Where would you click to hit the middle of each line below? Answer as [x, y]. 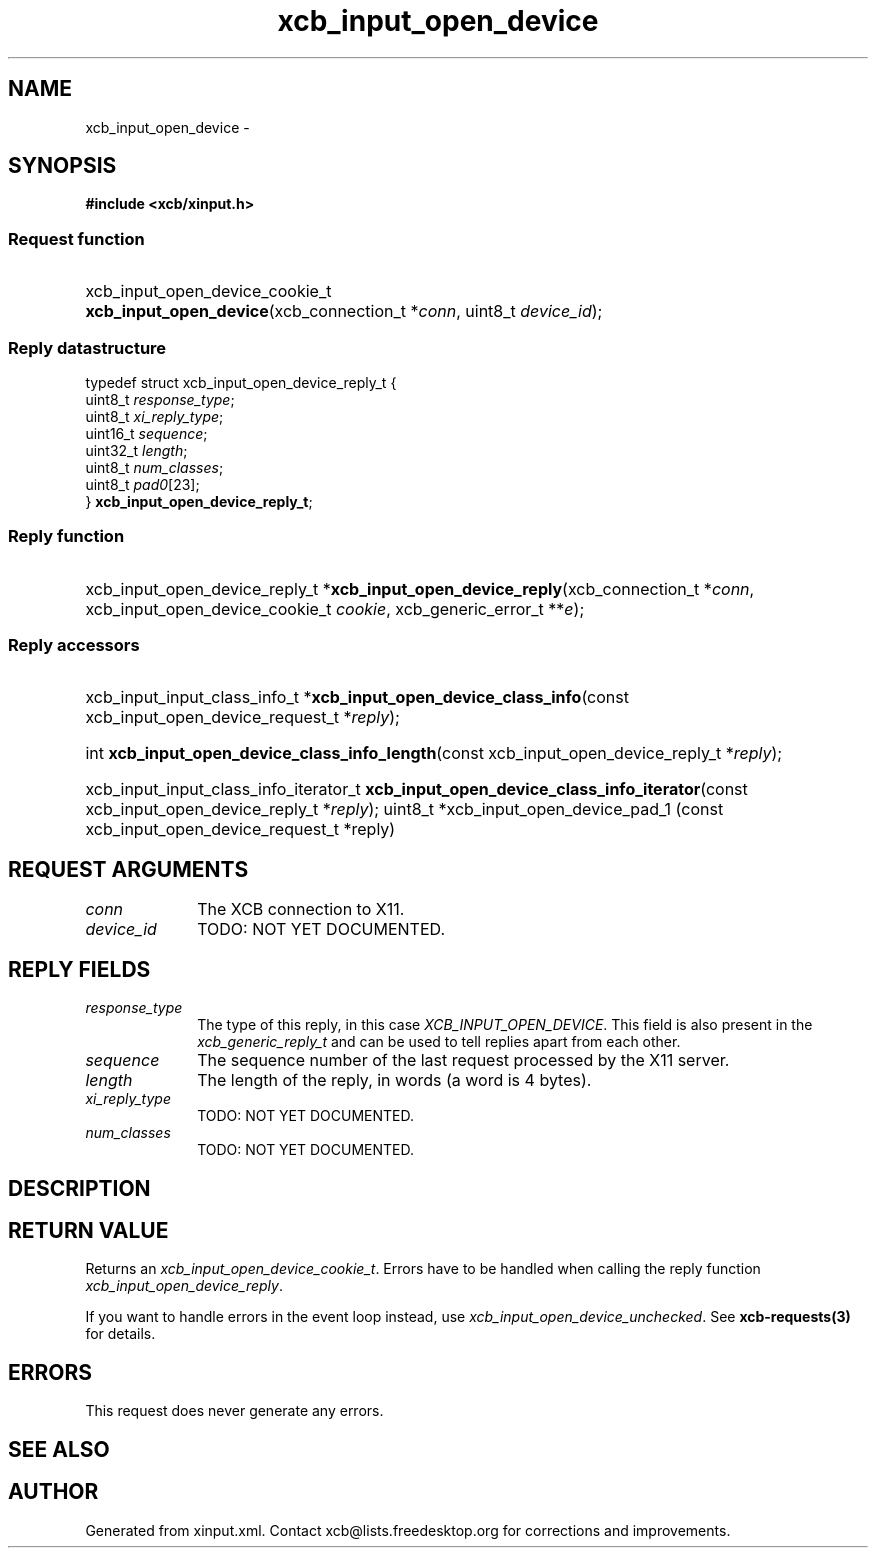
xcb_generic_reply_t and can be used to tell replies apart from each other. [439, 1042]
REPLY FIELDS [79, 969]
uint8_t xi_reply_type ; [154, 416]
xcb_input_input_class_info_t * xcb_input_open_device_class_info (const [357, 697]
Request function [76, 238]
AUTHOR [53, 1492]
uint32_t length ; [136, 450]
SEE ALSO [59, 1449]
